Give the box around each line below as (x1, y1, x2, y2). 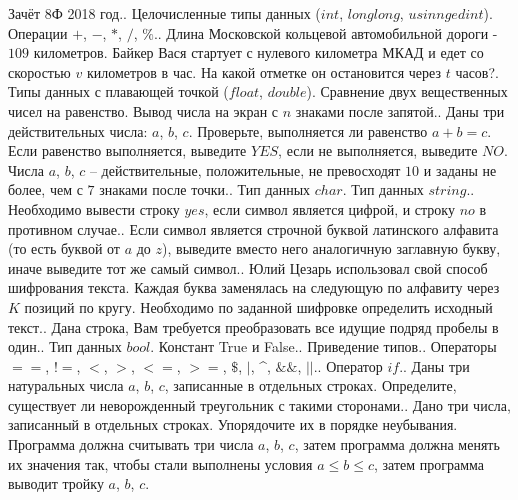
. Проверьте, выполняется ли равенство (188, 120, 428, 141)
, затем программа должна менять (294, 434, 500, 455)
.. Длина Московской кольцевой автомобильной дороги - (153, 22, 498, 43)
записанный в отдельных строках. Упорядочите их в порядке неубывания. (8, 414, 458, 435)
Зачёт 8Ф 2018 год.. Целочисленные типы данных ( (8, 3, 321, 23)
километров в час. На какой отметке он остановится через (86, 61, 441, 82)
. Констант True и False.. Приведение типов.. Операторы (150, 336, 497, 357)
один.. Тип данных (8, 336, 122, 357)
